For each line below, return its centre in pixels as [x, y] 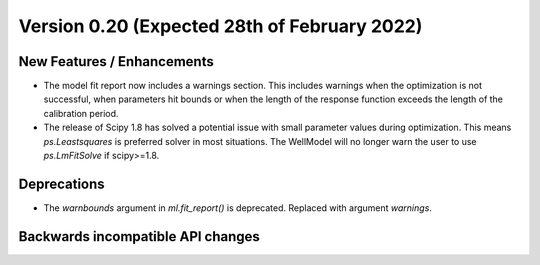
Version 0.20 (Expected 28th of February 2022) [220, 26]
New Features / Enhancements [116, 61]
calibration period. [81, 113]
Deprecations [61, 183]
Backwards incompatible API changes [139, 236]
